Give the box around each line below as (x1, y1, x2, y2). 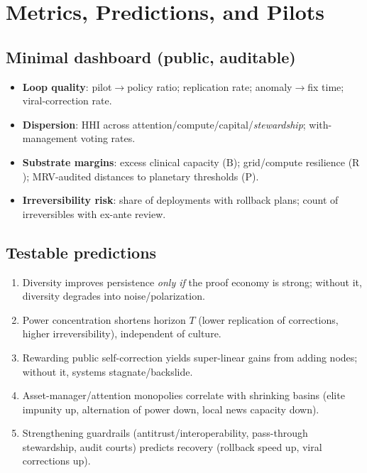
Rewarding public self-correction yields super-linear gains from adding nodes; (22, 349, 358, 364)
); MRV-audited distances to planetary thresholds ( (22, 168, 246, 183)
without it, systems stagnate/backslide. (22, 364, 193, 379)
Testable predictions (6, 241, 157, 263)
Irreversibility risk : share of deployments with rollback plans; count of (22, 192, 339, 207)
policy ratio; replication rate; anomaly (127, 79, 292, 94)
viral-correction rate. (22, 93, 112, 108)
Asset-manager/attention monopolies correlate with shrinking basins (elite (22, 388, 345, 403)
